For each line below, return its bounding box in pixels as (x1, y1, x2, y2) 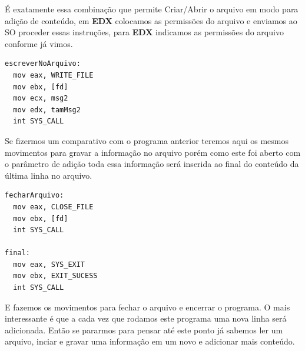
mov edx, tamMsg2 (13, 105, 81, 114)
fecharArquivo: (5, 191, 64, 200)
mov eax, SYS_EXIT (13, 260, 85, 269)
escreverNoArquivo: (5, 59, 81, 68)
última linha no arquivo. (5, 169, 92, 181)
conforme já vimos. (5, 37, 73, 49)
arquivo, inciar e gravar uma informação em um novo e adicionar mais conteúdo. (5, 335, 295, 347)
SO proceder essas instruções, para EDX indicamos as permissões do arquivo (5, 26, 284, 38)
